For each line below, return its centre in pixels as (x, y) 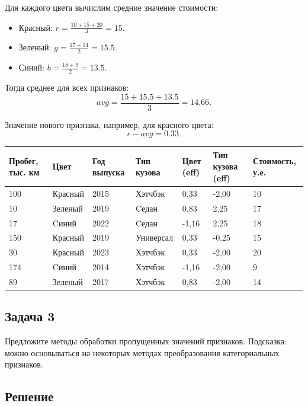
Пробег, (24, 160)
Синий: (31, 67)
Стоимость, (274, 160)
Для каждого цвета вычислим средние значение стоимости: (112, 7)
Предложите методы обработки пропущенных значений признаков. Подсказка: (146, 341)
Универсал (155, 237)
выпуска (108, 172)
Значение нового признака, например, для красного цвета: (109, 124)
